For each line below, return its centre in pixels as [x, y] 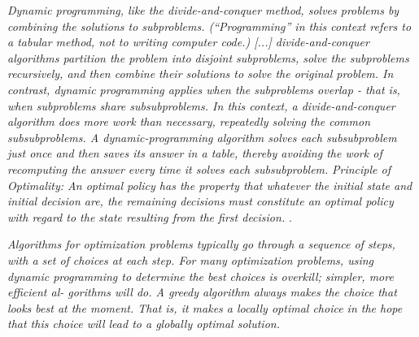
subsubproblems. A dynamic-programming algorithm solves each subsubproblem [202, 137]
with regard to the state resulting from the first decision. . [150, 216]
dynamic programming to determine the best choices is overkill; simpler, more [201, 276]
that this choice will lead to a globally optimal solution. [144, 324]
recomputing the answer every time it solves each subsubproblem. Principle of [199, 168]
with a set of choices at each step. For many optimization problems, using [190, 259]
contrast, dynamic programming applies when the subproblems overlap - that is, [204, 89]
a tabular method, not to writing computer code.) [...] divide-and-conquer [188, 42]
